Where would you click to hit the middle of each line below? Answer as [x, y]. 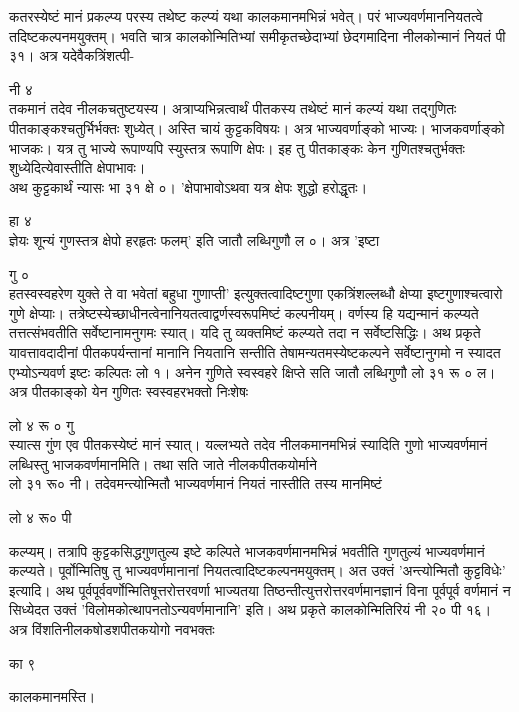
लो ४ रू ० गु [41, 424]
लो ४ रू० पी [40, 517]
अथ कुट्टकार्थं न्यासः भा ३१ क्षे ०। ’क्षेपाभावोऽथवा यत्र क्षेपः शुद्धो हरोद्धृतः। [188, 186]
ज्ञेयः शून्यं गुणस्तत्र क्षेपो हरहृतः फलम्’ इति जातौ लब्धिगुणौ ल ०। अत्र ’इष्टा [194, 239]
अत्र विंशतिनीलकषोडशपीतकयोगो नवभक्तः [112, 629]
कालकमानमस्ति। [52, 696]
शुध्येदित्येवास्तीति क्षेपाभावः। [77, 167]
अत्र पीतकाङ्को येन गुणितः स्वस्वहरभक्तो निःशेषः [129, 391]
